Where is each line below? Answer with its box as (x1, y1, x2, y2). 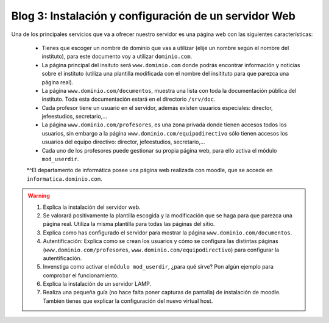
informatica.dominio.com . (26, 175, 102, 183)
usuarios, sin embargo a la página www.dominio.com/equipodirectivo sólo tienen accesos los (41, 129, 288, 137)
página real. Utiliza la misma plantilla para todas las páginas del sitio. (43, 220, 215, 228)
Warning (27, 192, 50, 200)
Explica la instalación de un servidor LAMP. (43, 280, 152, 288)
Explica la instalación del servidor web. (43, 203, 141, 211)
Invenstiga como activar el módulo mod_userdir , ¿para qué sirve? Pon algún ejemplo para (43, 263, 274, 270)
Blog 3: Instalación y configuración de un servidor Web (11, 9, 295, 23)
